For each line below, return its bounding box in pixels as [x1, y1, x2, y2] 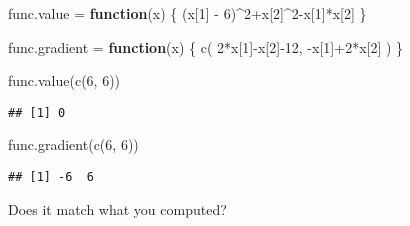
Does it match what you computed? [8, 198, 227, 219]
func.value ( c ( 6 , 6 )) [8, 70, 121, 91]
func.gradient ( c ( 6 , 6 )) [8, 134, 139, 155]
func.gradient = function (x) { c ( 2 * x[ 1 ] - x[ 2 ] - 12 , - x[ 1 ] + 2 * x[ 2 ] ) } [8, 36, 404, 57]
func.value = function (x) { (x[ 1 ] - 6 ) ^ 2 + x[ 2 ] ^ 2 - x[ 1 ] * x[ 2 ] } [8, 3, 367, 23]
